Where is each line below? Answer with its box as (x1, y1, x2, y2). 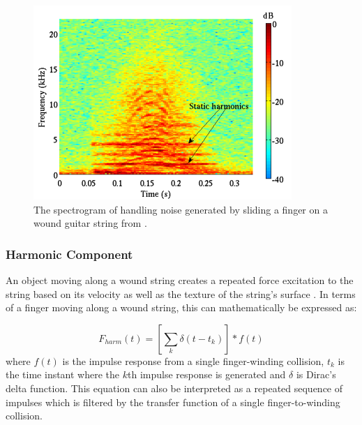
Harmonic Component (6, 245, 133, 262)
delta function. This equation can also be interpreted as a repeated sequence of (6, 380, 343, 395)
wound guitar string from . (33, 216, 147, 230)
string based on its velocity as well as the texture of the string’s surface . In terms (6, 286, 356, 301)
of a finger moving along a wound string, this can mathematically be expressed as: (6, 300, 357, 315)
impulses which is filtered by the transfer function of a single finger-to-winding (6, 394, 340, 409)
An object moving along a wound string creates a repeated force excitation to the (6, 273, 354, 287)
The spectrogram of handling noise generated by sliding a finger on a (33, 202, 328, 216)
